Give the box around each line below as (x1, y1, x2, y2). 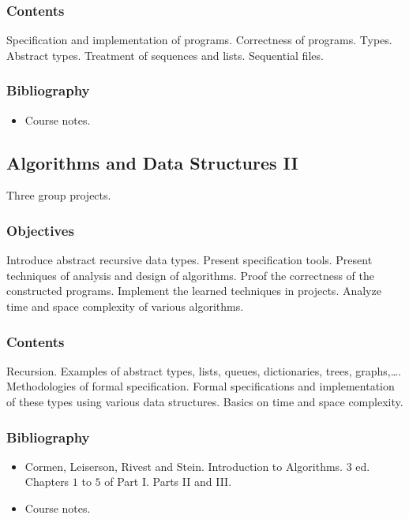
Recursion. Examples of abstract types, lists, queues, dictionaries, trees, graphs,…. (6, 362, 401, 379)
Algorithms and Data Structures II (6, 150, 298, 174)
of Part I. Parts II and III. (104, 473, 232, 490)
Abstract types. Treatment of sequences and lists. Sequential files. (6, 47, 324, 63)
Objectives (6, 220, 74, 240)
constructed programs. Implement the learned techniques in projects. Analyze (6, 282, 381, 299)
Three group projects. (6, 187, 111, 203)
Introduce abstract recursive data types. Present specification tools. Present (6, 252, 373, 268)
